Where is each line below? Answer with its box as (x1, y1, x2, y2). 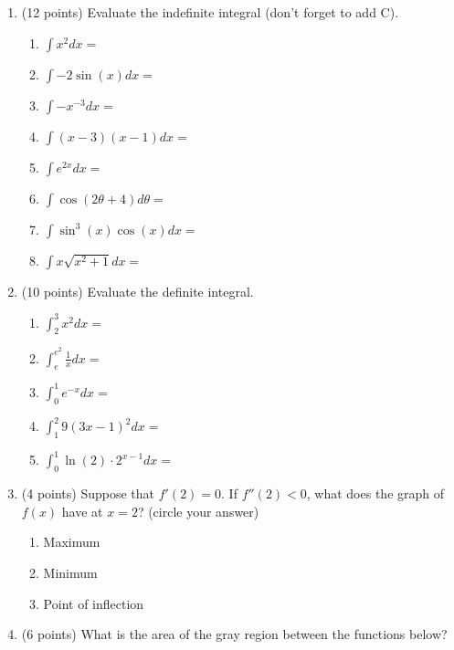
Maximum (43, 532, 100, 551)
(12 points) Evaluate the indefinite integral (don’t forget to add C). (21, 3, 399, 21)
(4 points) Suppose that (21, 484, 155, 503)
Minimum (43, 563, 98, 582)
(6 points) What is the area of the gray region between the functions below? (21, 624, 448, 644)
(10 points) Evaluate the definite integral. (21, 281, 254, 300)
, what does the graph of (306, 484, 445, 503)
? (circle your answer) (137, 501, 259, 520)
